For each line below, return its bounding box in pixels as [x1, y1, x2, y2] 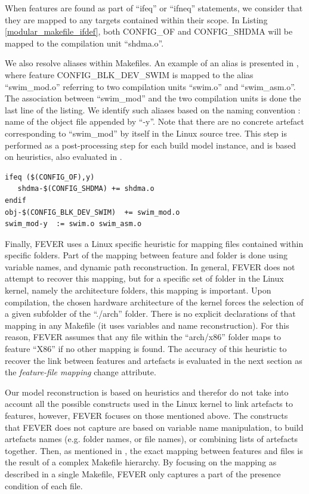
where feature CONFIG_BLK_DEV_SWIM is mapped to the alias [5, 68, 254, 81]
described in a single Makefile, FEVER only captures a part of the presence [5, 467, 281, 480]
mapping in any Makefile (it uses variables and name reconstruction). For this [5, 319, 289, 331]
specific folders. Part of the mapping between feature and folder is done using [5, 249, 288, 261]
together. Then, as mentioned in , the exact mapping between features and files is [5, 444, 303, 456]
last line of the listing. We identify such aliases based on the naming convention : [5, 103, 301, 116]
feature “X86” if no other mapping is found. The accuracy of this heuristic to [5, 342, 287, 355]
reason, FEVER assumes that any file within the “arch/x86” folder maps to [5, 331, 281, 343]
